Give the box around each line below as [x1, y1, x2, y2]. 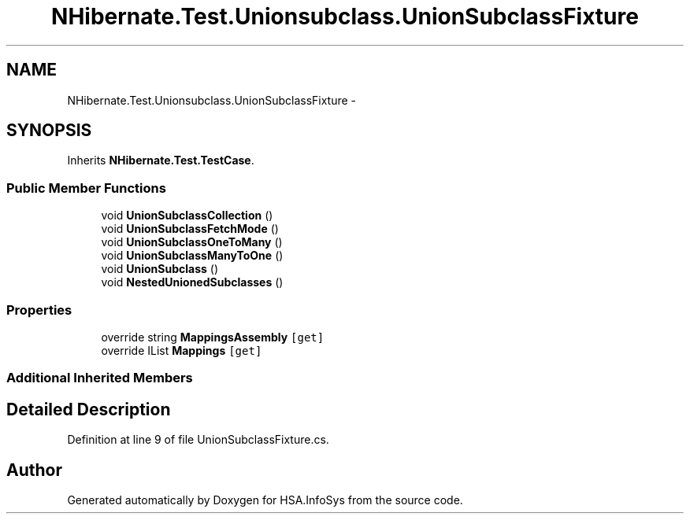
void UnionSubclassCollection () [101, 208, 273, 223]
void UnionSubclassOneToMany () [101, 235, 283, 249]
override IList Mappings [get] [101, 343, 262, 357]
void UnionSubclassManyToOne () [101, 249, 284, 263]
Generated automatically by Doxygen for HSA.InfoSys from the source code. [67, 493, 463, 507]
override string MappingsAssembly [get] [101, 330, 325, 344]
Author [6, 459, 62, 480]
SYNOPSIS [6, 120, 92, 141]
